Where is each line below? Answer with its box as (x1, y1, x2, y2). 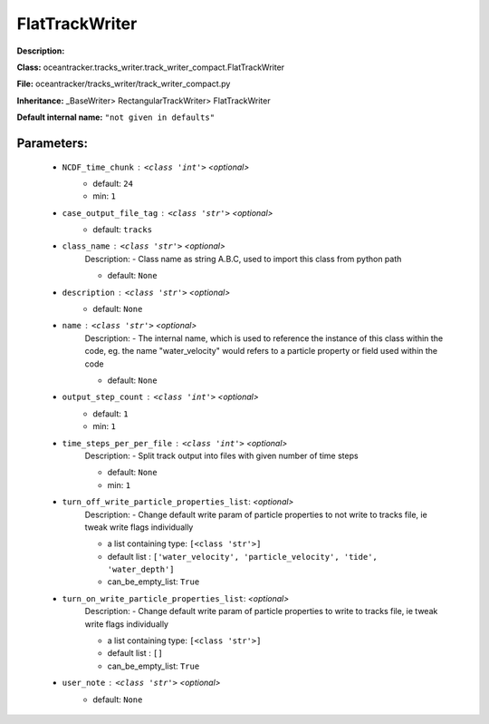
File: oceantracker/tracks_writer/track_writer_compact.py (16, 78, 231, 90)
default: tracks (92, 224, 153, 235)
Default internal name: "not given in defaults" (16, 112, 216, 122)
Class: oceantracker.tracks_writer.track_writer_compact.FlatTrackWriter (16, 62, 285, 73)
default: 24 (92, 178, 133, 189)
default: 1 (92, 408, 129, 419)
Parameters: (16, 135, 88, 151)
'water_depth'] (107, 564, 176, 575)
